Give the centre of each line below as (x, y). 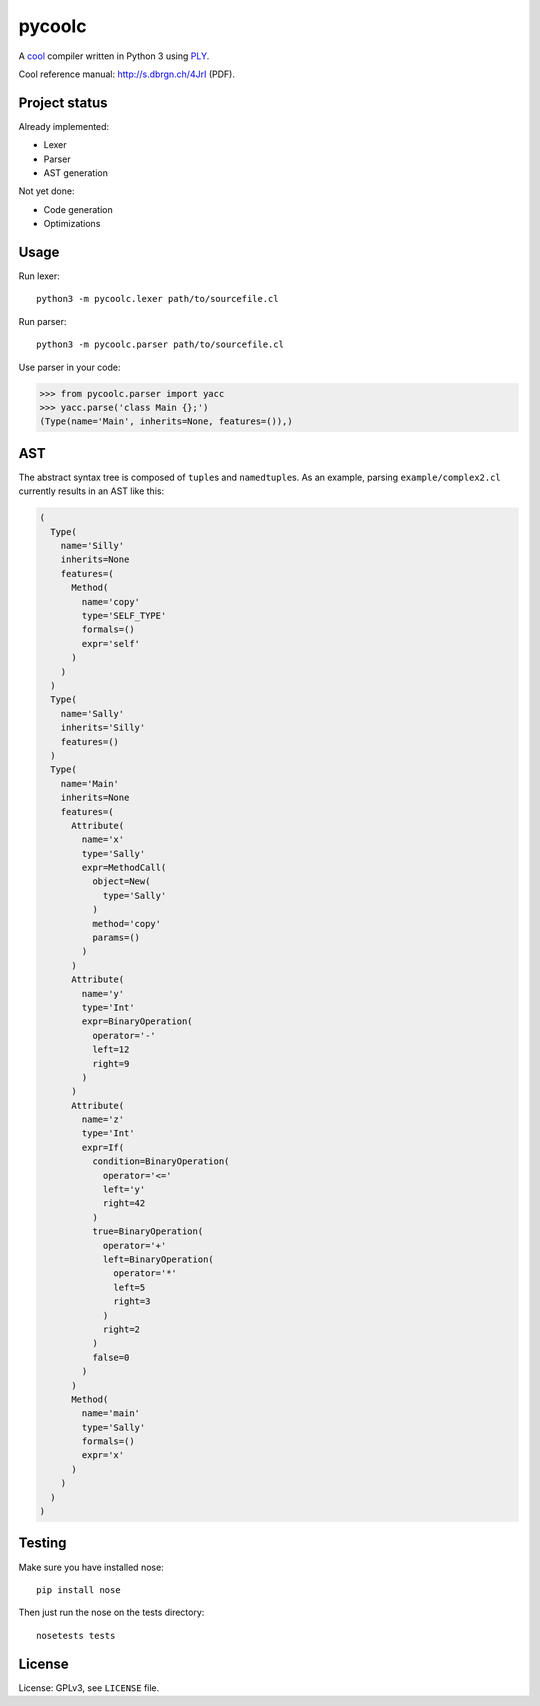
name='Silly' (92, 546)
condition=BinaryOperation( (160, 1161)
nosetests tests (76, 1635)
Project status (63, 102)
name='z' (103, 1119)
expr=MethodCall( (124, 868)
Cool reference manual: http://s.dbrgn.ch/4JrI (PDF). (126, 74)
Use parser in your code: (69, 367)
